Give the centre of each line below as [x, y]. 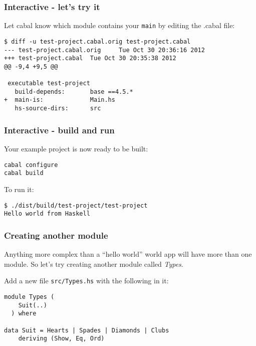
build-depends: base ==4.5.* [74, 92]
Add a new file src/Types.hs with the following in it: [86, 281]
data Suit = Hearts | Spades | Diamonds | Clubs [87, 330]
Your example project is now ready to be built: [76, 148]
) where [24, 314]
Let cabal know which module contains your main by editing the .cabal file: [119, 25]
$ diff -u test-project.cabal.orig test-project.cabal [97, 41]
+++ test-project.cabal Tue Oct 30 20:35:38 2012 [90, 58]
